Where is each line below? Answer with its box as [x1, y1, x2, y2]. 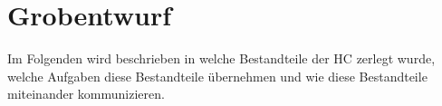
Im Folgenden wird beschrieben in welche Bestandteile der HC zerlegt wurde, [7, 49, 436, 68]
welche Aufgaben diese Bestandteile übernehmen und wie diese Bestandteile [7, 66, 428, 85]
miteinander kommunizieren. [7, 84, 165, 103]
